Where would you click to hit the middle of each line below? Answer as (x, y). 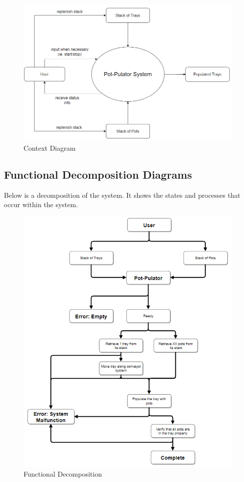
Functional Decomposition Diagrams (98, 174)
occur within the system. (41, 204)
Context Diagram (50, 147)
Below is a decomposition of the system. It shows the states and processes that (122, 195)
